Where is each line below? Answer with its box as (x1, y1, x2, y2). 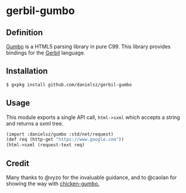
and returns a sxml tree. (6, 120, 64, 127)
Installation (6, 66, 48, 76)
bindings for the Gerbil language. (6, 49, 86, 56)
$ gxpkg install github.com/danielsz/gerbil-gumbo (6, 82, 132, 87)
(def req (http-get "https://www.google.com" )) (6, 137, 125, 143)
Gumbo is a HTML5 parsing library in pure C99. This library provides (6, 43, 171, 50)
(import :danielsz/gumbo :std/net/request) (6, 131, 114, 137)
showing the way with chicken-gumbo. (6, 180, 100, 187)
